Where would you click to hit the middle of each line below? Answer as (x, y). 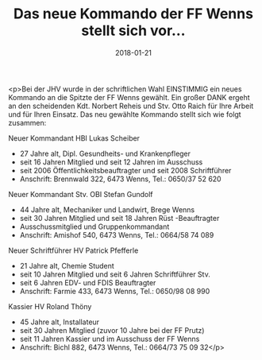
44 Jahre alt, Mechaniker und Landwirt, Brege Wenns (107, 209)
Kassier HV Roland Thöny (50, 306)
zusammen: (27, 122)
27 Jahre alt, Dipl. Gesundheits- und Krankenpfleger (105, 153)
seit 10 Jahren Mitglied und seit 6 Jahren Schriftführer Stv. (115, 274)
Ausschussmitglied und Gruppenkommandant (94, 226)
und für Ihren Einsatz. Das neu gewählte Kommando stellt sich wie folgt (125, 114)
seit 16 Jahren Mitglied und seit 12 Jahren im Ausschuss (111, 162)
